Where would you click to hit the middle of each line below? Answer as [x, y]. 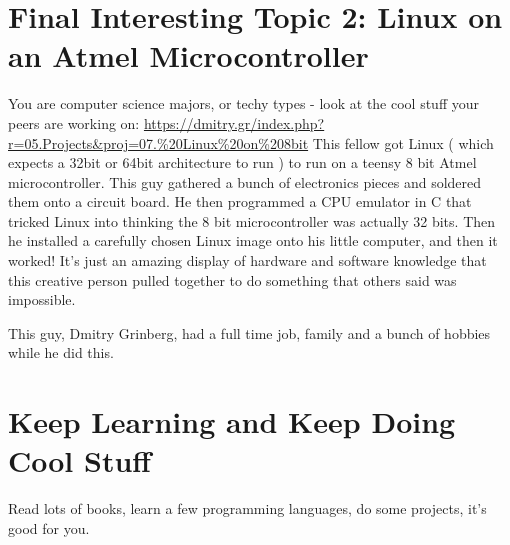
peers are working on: [74, 122]
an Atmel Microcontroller [188, 55]
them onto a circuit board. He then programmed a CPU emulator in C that [240, 201]
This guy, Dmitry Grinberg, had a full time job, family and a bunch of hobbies [249, 332]
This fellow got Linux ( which [403, 142]
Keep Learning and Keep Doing [232, 421]
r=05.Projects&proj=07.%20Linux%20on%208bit [158, 142]
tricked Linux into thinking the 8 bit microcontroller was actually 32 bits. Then [252, 220]
